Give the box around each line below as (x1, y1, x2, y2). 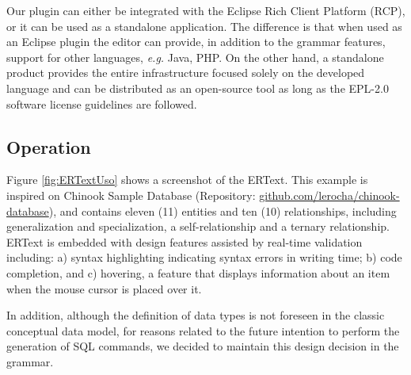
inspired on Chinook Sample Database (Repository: (6, 186, 256, 203)
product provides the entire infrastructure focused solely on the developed (6, 64, 365, 81)
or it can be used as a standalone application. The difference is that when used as (6, 17, 402, 34)
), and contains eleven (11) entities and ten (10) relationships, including (48, 202, 397, 219)
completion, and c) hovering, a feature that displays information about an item (6, 264, 390, 281)
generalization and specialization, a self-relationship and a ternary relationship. (6, 218, 390, 235)
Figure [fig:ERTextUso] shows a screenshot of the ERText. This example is (6, 171, 368, 188)
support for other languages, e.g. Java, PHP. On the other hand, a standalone (6, 48, 384, 65)
